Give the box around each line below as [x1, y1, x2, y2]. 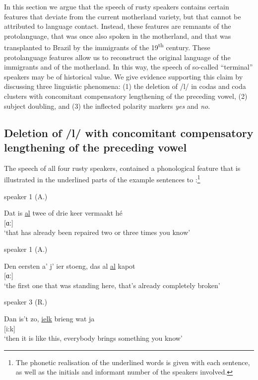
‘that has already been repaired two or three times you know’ [4, 227, 191, 237]
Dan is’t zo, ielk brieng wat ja [4, 313, 95, 323]
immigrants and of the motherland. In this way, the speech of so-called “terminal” [4, 62, 253, 72]
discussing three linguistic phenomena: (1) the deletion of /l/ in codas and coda [4, 81, 246, 91]
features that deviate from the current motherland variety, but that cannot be [4, 11, 241, 21]
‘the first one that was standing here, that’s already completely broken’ [4, 280, 220, 290]
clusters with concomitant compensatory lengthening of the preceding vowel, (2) [4, 91, 248, 101]
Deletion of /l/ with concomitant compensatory [4, 125, 254, 140]
